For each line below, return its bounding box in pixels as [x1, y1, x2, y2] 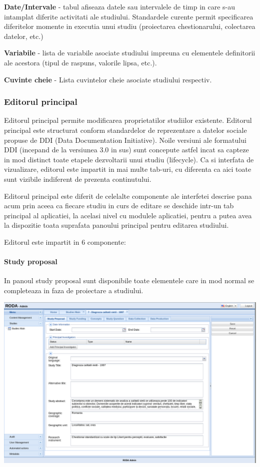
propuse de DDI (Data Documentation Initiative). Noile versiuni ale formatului [4, 134, 246, 145]
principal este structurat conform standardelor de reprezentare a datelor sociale [4, 124, 247, 135]
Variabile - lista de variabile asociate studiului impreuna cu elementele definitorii [4, 47, 255, 58]
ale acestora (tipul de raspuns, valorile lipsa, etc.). [4, 57, 157, 67]
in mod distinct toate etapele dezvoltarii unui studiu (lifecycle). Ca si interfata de [4, 154, 254, 164]
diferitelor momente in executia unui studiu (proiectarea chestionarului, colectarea [4, 21, 255, 31]
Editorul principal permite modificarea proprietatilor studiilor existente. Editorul [4, 115, 252, 125]
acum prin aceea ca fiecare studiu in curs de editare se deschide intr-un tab [4, 200, 234, 211]
